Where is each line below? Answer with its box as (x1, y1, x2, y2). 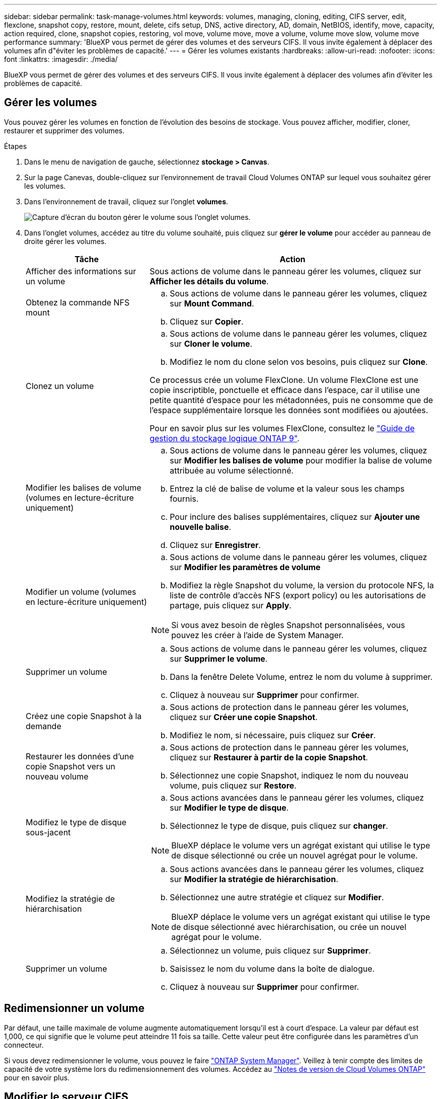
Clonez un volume (26, 380, 94, 391)
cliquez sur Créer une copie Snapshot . (170, 712, 318, 722)
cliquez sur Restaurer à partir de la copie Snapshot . (170, 752, 368, 762)
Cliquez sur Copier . (170, 316, 244, 327)
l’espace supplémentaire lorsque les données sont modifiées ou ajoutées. (150, 405, 428, 415)
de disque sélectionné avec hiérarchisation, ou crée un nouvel (171, 921, 407, 932)
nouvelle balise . (170, 521, 232, 532)
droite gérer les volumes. (24, 237, 107, 246)
